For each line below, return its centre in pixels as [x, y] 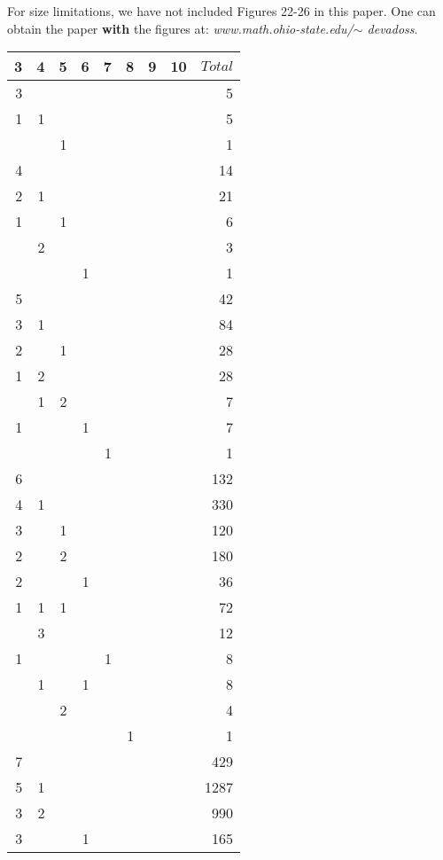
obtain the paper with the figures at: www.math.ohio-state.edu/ [180, 28]
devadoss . [392, 28]
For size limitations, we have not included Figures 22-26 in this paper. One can [221, 11]
